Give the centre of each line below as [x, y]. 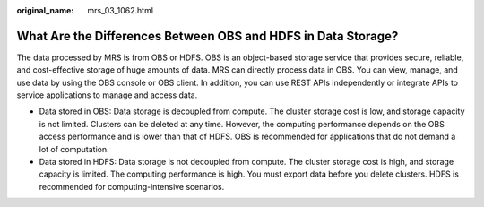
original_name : [45, 10]
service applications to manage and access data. [107, 95]
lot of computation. [74, 149]
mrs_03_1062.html [121, 10]
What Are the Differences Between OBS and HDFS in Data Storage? [207, 36]
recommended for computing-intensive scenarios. [132, 186]
